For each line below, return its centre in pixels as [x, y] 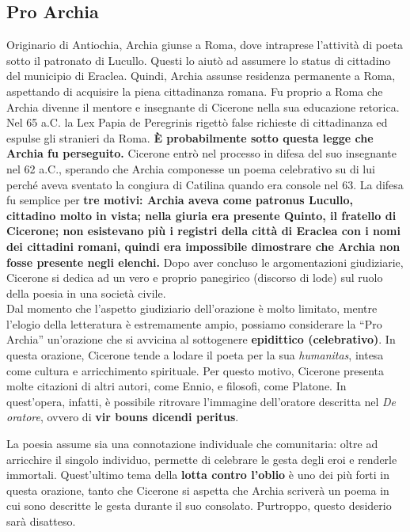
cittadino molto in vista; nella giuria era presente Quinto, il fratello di [201, 215]
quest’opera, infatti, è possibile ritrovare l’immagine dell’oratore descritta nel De [201, 401]
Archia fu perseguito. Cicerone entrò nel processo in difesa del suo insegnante [201, 153]
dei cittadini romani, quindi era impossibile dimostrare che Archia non [203, 246]
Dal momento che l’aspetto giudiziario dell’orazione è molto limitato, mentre [192, 308]
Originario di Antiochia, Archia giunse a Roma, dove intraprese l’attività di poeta [205, 45]
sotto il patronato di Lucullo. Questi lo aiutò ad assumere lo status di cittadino [199, 60]
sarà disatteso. [41, 521]
